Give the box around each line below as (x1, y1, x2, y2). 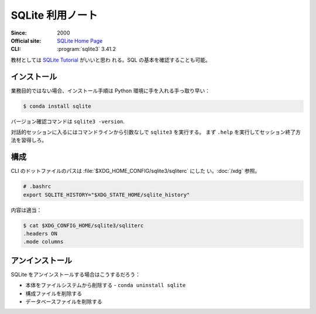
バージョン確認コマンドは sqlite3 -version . (11, 118, 125, 125)
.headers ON (23, 230, 58, 237)
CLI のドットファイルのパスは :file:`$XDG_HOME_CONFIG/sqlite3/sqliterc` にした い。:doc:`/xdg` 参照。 (11, 168, 260, 175)
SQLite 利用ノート (11, 9, 98, 22)
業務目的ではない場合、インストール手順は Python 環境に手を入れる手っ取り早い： (11, 87, 211, 94)
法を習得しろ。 (11, 136, 47, 144)
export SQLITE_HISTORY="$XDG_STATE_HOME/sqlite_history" (23, 191, 190, 198)
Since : (11, 29, 27, 36)
